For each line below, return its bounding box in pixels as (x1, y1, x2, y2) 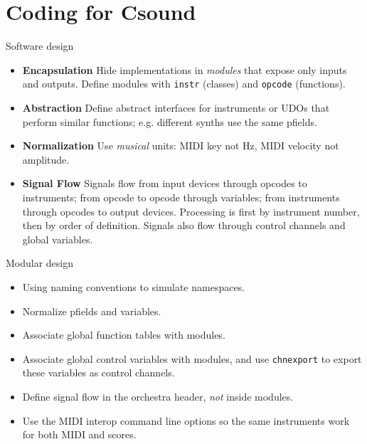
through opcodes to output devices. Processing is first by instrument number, (22, 203, 360, 218)
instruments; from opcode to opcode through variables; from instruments (22, 189, 340, 204)
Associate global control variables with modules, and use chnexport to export (22, 351, 362, 366)
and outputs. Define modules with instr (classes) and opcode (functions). (22, 76, 346, 91)
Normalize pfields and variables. (22, 303, 161, 318)
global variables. (22, 231, 93, 246)
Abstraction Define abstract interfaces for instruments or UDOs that (22, 100, 330, 115)
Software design (6, 38, 74, 53)
